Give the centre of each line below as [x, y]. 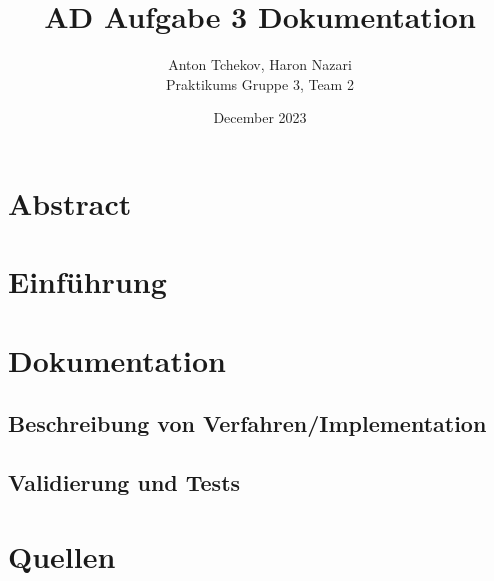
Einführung [87, 281]
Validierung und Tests [124, 482]
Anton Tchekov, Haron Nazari [260, 64]
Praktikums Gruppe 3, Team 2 [260, 83]
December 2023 [260, 117]
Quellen [62, 555]
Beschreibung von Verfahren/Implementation [247, 423]
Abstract [70, 202]
